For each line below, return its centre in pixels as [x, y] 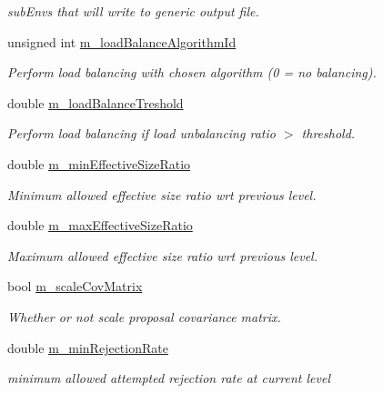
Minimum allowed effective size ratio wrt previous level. [162, 194]
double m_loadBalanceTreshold [96, 102]
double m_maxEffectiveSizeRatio [100, 225]
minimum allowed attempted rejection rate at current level [169, 378]
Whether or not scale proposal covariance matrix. [144, 316]
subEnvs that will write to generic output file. [133, 11]
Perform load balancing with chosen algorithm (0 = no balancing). [192, 72]
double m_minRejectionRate [88, 347]
